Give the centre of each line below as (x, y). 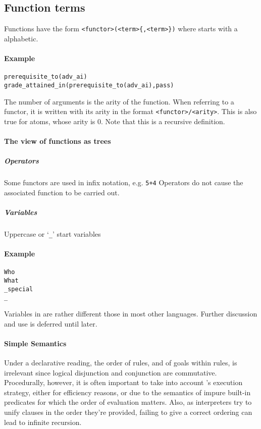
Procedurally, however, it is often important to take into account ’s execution (123, 382)
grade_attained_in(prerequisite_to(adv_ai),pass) (89, 85)
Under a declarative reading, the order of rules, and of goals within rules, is (121, 363)
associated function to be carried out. (62, 192)
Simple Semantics (35, 343)
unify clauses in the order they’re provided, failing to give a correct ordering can (128, 412)
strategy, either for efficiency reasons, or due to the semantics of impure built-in (127, 392)
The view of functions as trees (58, 141)
